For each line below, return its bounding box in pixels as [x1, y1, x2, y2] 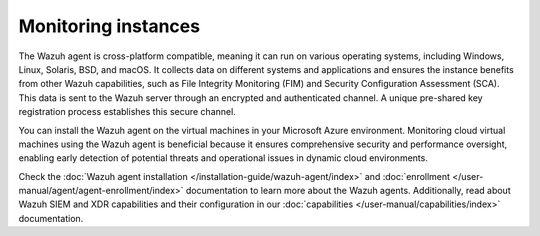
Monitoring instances [18, 15, 200, 37]
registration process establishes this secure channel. [18, 106, 237, 118]
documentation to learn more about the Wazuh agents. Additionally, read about [185, 185, 511, 197]
